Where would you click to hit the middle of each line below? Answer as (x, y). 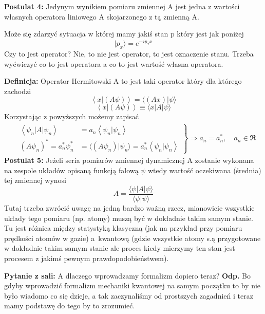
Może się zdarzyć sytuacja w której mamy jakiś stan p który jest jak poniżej (124, 34)
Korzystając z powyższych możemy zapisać (71, 116)
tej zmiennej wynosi (35, 180)
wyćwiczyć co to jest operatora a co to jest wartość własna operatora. (114, 63)
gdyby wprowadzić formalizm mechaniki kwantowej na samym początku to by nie (132, 285)
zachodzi (18, 91)
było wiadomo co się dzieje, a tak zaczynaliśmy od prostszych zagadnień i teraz (129, 295)
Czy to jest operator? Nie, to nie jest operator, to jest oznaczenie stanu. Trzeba (129, 54)
